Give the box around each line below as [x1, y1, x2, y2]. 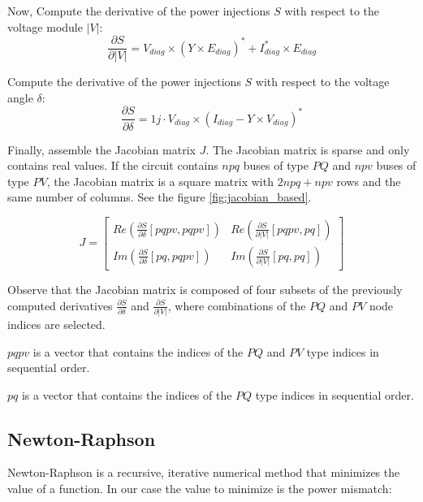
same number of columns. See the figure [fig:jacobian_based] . [7, 188, 312, 206]
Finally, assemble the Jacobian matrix [7, 141, 196, 158]
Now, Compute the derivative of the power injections [7, 2, 270, 19]
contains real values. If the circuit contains [7, 157, 218, 174]
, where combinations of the [167, 296, 306, 314]
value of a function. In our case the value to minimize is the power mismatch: [7, 480, 392, 497]
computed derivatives [7, 296, 113, 314]
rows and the [336, 172, 401, 189]
